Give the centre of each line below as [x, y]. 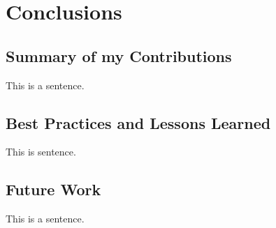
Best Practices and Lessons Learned [138, 122]
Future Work [53, 189]
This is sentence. [41, 152]
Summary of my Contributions [119, 55]
